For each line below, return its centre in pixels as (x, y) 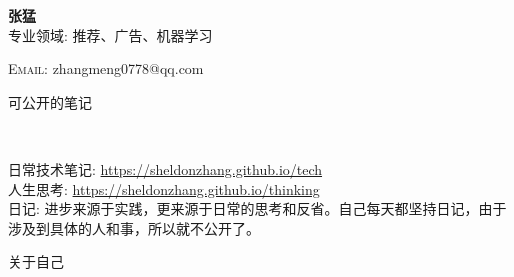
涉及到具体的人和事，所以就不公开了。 (134, 227)
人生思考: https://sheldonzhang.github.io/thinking (164, 188)
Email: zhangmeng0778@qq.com (106, 68)
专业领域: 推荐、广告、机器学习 (110, 34)
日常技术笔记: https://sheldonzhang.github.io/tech (165, 168)
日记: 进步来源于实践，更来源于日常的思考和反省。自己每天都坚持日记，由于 (257, 208)
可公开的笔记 (50, 101)
